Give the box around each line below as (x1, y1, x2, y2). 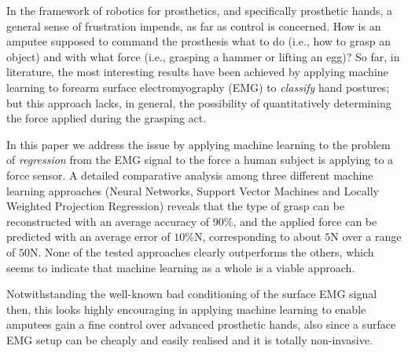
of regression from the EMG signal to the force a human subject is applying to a (6, 151, 394, 168)
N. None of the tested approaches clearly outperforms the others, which (29, 243, 374, 260)
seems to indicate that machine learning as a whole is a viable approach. (6, 259, 355, 275)
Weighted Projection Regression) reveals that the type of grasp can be (6, 198, 345, 214)
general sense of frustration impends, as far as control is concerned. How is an (6, 17, 381, 34)
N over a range (330, 228, 402, 245)
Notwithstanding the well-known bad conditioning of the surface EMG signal (6, 286, 377, 302)
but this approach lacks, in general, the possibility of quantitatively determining (6, 94, 391, 111)
